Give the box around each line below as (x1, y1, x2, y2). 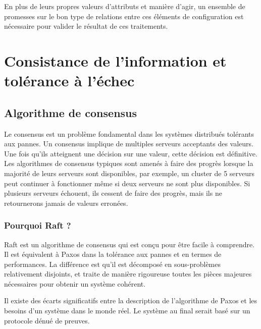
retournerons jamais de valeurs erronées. (4, 197, 128, 208)
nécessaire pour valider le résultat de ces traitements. (4, 21, 168, 31)
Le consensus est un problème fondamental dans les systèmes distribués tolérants (4, 128, 254, 139)
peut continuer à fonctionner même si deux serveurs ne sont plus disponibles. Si (4, 178, 250, 188)
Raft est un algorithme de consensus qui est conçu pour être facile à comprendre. (4, 239, 255, 249)
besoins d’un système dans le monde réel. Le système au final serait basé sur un (4, 305, 250, 316)
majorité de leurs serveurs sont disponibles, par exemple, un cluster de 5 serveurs (4, 168, 255, 178)
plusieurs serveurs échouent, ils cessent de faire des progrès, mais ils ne (4, 188, 222, 198)
